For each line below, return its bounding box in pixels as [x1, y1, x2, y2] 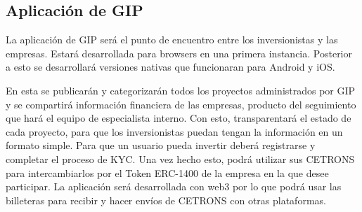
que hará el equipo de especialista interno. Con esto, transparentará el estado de [6, 111, 351, 125]
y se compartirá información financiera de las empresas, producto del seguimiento [6, 97, 356, 111]
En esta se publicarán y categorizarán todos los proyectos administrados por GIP [6, 83, 356, 97]
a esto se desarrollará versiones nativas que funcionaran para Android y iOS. [6, 59, 335, 74]
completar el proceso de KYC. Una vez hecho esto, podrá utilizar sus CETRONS [6, 151, 355, 166]
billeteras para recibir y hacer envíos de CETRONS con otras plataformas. [6, 192, 326, 207]
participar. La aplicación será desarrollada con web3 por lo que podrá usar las [6, 179, 342, 194]
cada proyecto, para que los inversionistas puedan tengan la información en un [6, 124, 343, 139]
